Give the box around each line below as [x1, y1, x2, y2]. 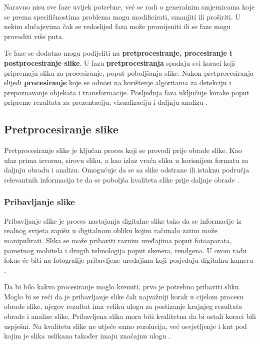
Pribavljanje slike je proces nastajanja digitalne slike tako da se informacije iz [4, 215, 241, 226]
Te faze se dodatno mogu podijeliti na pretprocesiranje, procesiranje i [4, 48, 232, 58]
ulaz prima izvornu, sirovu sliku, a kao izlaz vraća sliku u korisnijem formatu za [4, 154, 248, 165]
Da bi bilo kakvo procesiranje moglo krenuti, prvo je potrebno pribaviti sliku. [4, 281, 241, 292]
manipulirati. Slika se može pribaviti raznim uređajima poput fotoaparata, [4, 235, 232, 245]
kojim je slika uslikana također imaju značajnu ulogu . [4, 330, 170, 341]
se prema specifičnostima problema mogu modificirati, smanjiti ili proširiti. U [4, 11, 240, 22]
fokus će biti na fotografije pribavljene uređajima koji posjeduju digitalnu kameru [4, 255, 253, 265]
